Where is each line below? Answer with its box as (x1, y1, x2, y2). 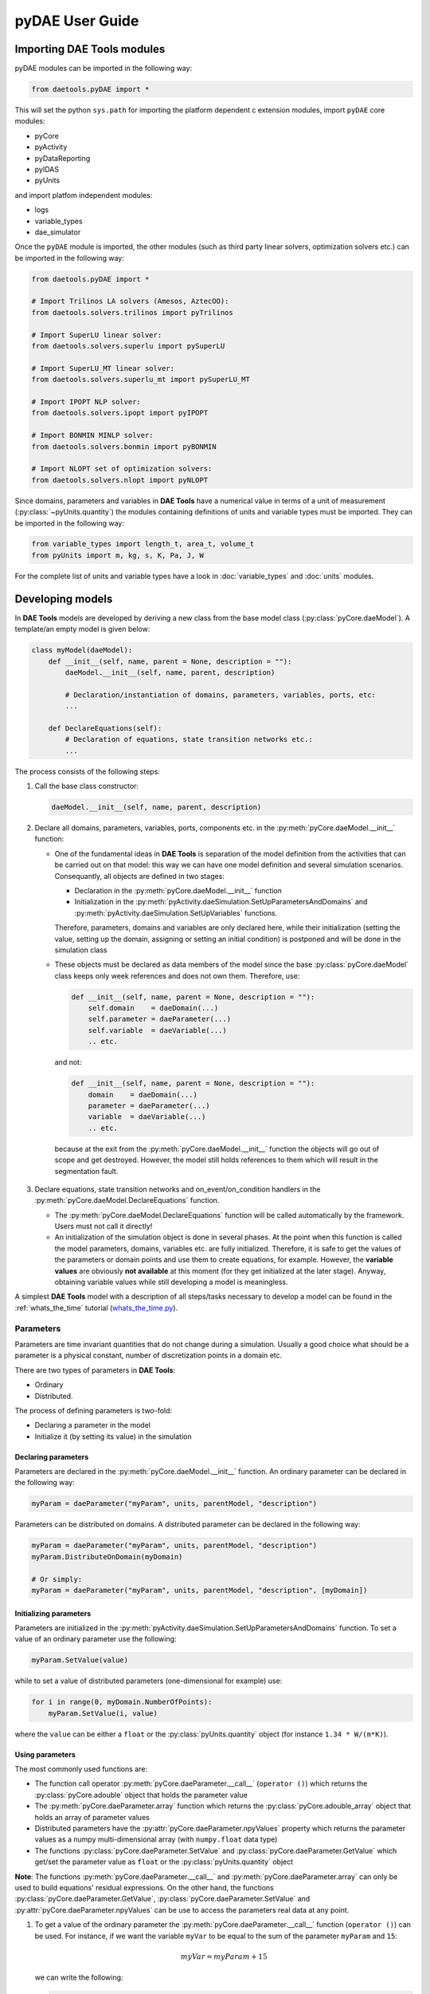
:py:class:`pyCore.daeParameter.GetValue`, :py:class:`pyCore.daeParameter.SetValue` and (14, 1894, 311, 1904)
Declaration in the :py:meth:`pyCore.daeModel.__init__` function (74, 885, 283, 895)
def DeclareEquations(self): (48, 723, 162, 733)
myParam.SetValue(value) (31, 1656, 129, 1665)
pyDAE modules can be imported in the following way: (14, 64, 193, 73)
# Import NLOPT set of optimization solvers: (31, 464, 213, 474)
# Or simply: (31, 1574, 83, 1583)
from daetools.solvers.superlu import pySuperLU (31, 341, 225, 351)
